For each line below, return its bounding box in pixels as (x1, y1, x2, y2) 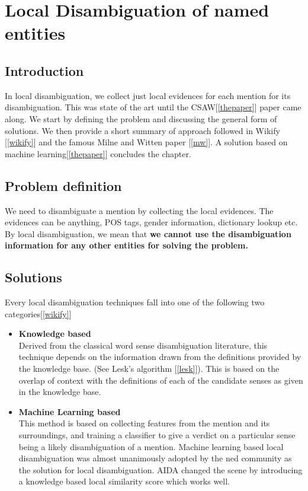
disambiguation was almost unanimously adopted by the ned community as (18, 452, 292, 464)
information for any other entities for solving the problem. (5, 239, 248, 251)
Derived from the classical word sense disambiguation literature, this (18, 339, 268, 351)
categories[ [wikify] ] (5, 307, 72, 320)
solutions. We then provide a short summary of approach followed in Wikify (5, 124, 280, 136)
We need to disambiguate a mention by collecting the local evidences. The (5, 204, 274, 216)
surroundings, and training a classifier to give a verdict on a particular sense (18, 429, 296, 441)
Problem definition (5, 176, 122, 195)
